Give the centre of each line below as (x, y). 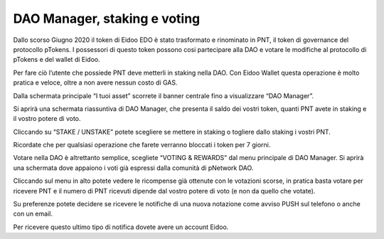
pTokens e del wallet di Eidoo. (57, 60)
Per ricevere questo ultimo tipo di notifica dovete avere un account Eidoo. (121, 227)
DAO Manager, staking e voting (107, 18)
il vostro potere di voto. (47, 119)
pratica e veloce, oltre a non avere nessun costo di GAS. (95, 83)
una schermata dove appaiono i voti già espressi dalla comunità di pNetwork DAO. (133, 168)
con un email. (33, 214)
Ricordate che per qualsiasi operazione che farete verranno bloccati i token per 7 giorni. (142, 145)
